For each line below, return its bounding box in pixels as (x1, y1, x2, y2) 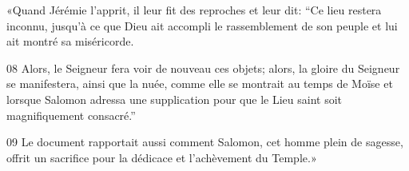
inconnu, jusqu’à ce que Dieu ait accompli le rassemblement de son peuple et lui (6, 17, 398, 34)
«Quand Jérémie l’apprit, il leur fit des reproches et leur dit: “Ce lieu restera (6, 2, 382, 18)
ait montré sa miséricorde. (6, 33, 134, 50)
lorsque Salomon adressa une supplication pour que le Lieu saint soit (6, 90, 343, 107)
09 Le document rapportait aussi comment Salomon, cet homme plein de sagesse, (6, 133, 403, 150)
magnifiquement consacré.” (6, 106, 136, 123)
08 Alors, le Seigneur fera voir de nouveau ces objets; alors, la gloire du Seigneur (6, 59, 400, 76)
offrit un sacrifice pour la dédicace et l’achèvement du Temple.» (6, 149, 317, 165)
